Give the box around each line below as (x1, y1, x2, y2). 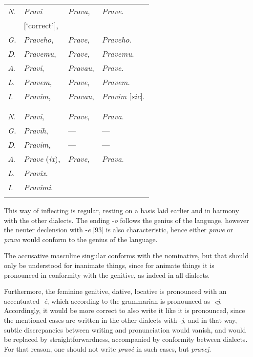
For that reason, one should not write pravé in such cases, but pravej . (4, 343, 211, 354)
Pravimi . (23, 181, 53, 193)
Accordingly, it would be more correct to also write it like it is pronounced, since (4, 305, 245, 315)
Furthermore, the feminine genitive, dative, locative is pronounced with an (4, 286, 227, 296)
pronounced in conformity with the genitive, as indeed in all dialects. (4, 269, 210, 280)
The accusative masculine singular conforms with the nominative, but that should (4, 250, 249, 261)
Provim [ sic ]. (102, 90, 145, 102)
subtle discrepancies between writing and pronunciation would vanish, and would (4, 324, 246, 335)
